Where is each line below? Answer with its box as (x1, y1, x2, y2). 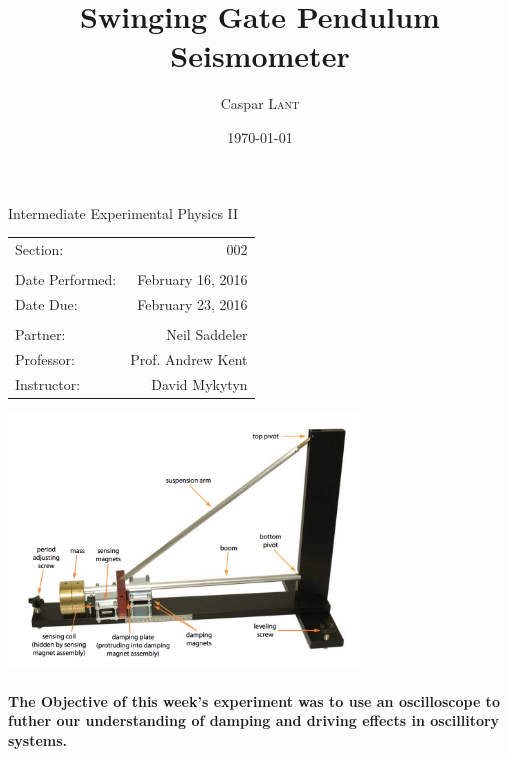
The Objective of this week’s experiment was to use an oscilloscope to (8, 690, 500, 711)
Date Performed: (15, 268, 117, 289)
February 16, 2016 (137, 268, 248, 289)
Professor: (15, 348, 75, 369)
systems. (8, 729, 68, 750)
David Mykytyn (151, 373, 248, 394)
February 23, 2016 (137, 293, 248, 314)
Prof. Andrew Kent (130, 348, 248, 369)
